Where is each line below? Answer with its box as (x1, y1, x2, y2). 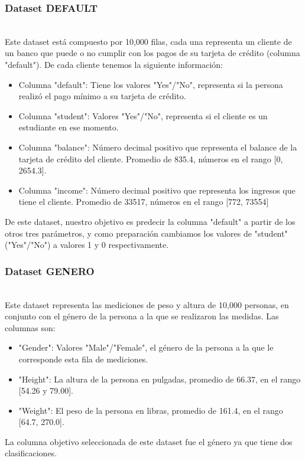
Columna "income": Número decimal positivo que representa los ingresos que (18, 184, 296, 196)
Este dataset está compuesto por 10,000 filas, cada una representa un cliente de (5, 35, 292, 47)
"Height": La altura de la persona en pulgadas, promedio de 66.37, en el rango (18, 372, 301, 385)
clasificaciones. (5, 447, 57, 459)
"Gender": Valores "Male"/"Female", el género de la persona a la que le (18, 341, 274, 354)
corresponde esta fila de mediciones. (18, 352, 148, 365)
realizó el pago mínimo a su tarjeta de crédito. (18, 90, 186, 102)
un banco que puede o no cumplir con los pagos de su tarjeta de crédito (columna (5, 47, 300, 59)
